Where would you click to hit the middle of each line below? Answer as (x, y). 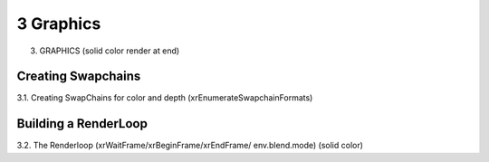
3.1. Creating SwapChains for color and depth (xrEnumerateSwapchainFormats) (165, 98)
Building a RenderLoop (82, 124)
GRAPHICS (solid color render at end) (110, 51)
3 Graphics (59, 24)
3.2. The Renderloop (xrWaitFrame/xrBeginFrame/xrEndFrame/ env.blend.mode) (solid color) (190, 146)
